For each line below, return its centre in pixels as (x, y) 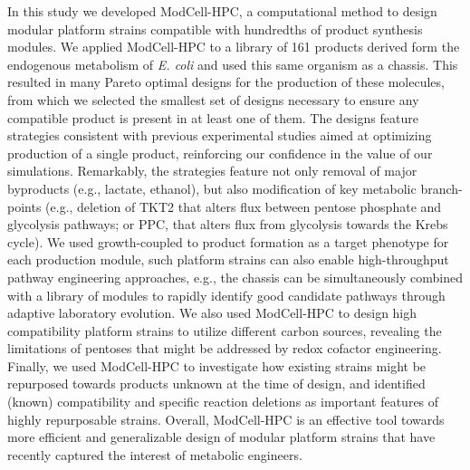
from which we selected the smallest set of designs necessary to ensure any (213, 99)
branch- (441, 188)
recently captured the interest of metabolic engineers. (155, 454)
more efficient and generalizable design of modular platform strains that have (221, 437)
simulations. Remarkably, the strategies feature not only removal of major (212, 171)
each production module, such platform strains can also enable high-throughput (228, 259)
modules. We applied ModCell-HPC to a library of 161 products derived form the (234, 47)
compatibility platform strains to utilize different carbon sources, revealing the (225, 330)
